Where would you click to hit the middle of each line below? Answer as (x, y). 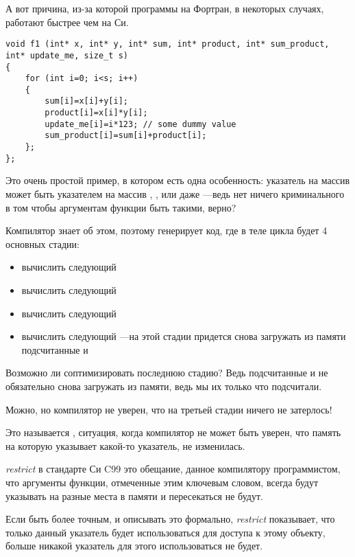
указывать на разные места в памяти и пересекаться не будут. (134, 496)
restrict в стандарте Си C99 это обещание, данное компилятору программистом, (173, 469)
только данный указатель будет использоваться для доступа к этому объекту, (166, 532)
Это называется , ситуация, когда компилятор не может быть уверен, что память (173, 432)
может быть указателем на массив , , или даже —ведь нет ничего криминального (175, 194)
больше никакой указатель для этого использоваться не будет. (134, 546)
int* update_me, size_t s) (67, 55)
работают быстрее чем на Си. (67, 22)
